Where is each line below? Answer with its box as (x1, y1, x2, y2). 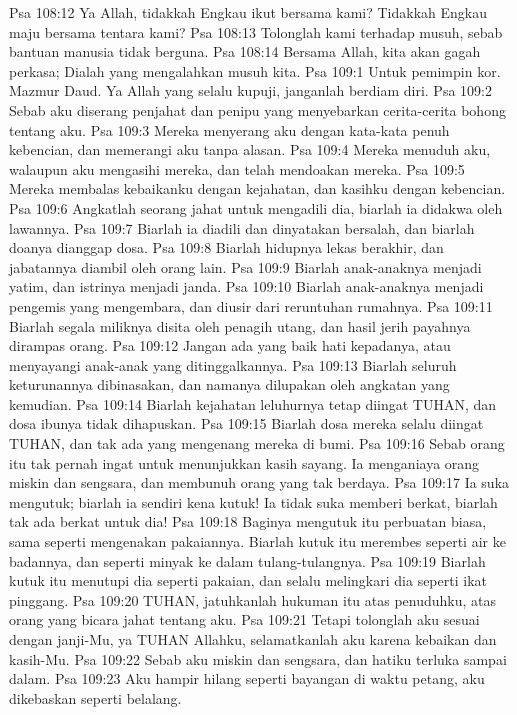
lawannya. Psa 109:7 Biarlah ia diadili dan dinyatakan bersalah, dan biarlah (9, 217, 475, 238)
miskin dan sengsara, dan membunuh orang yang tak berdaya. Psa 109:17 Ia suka (9, 472, 510, 493)
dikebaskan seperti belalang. (9, 687, 182, 708)
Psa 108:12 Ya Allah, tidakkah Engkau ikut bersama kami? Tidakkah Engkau (9, 2, 488, 22)
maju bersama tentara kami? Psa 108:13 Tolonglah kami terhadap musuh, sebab (9, 21, 503, 42)
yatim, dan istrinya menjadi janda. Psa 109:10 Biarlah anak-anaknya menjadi (9, 276, 484, 297)
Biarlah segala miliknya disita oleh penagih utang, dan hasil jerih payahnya (9, 315, 471, 336)
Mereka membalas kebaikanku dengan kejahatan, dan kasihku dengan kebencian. (9, 178, 506, 199)
